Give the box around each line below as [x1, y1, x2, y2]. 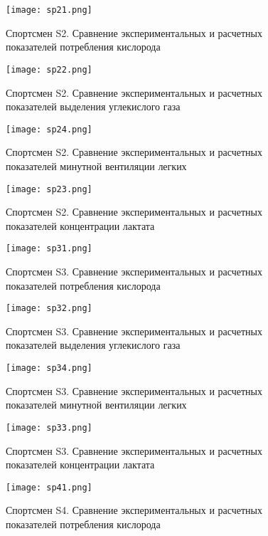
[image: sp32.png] [6, 303, 92, 314]
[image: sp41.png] [6, 482, 92, 493]
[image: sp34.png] [6, 363, 92, 374]
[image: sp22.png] [6, 64, 92, 75]
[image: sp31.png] [6, 243, 92, 254]
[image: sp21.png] [6, 5, 92, 15]
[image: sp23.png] [6, 184, 92, 194]
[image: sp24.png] [6, 124, 92, 135]
